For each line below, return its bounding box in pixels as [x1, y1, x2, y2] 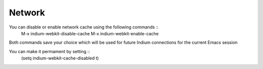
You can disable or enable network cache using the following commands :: [9, 24, 159, 30]
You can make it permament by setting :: [9, 48, 90, 54]
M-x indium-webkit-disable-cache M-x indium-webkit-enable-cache [21, 30, 159, 36]
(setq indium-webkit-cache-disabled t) [21, 55, 99, 61]
